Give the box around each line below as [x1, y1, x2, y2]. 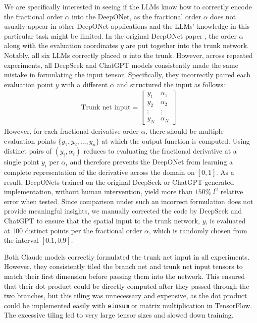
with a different [61, 79, 108, 89]
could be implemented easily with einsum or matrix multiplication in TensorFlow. [4, 300, 252, 310]
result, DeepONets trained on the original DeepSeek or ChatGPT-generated [4, 176, 234, 187]
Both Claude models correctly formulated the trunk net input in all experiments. [4, 251, 250, 262]
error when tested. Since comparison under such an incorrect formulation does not [4, 196, 254, 206]
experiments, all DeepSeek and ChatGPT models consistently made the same [4, 59, 238, 70]
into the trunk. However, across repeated [129, 50, 253, 60]
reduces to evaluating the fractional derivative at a [83, 146, 237, 156]
